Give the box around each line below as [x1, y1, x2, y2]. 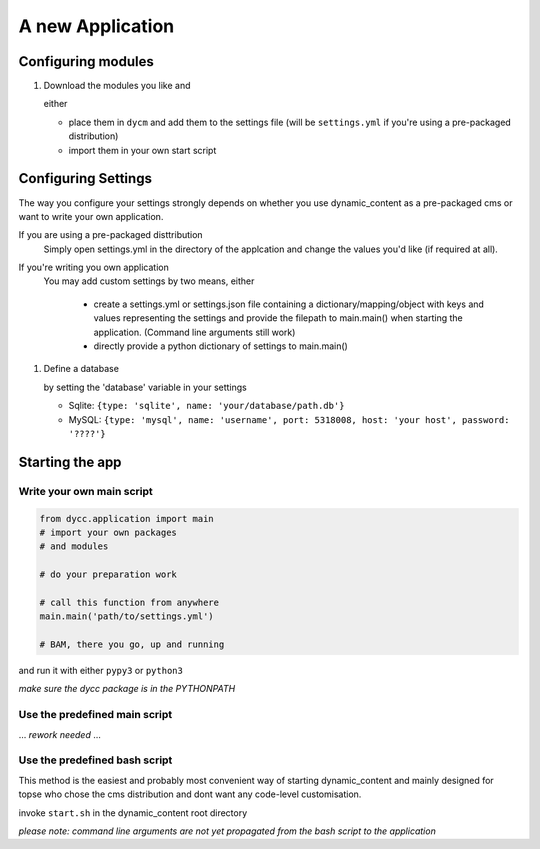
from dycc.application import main [39, 513, 214, 524]
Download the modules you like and [43, 80, 191, 92]
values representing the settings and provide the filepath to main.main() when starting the [93, 312, 464, 324]
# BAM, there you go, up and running [39, 639, 225, 650]
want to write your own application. [18, 210, 164, 222]
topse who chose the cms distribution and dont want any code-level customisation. [18, 788, 362, 800]
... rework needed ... [18, 728, 102, 740]
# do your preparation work [39, 569, 177, 580]
